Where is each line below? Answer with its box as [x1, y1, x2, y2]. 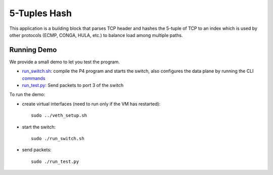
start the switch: [22, 124, 56, 130]
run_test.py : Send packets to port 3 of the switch [22, 82, 124, 89]
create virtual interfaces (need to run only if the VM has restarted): [22, 101, 161, 107]
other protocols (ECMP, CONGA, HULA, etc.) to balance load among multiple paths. [9, 32, 183, 38]
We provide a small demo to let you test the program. [9, 59, 120, 65]
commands [22, 75, 45, 81]
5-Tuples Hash [9, 8, 72, 19]
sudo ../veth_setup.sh [31, 113, 87, 118]
